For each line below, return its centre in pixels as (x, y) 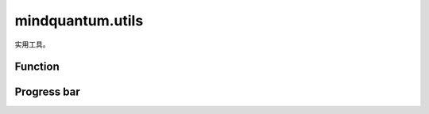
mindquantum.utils (79, 21)
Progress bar (48, 92)
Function (37, 67)
